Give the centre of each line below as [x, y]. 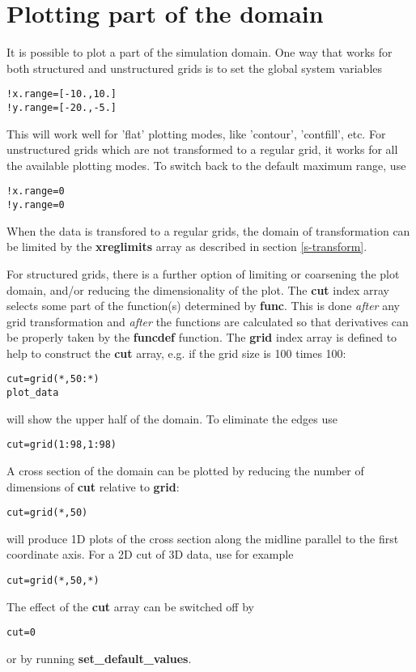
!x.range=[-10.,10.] [62, 94]
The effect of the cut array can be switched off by [130, 606]
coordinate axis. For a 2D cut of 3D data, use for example [150, 554]
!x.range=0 [36, 191]
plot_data [33, 393]
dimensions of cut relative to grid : [93, 486]
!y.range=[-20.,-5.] [62, 107]
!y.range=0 [36, 205]
